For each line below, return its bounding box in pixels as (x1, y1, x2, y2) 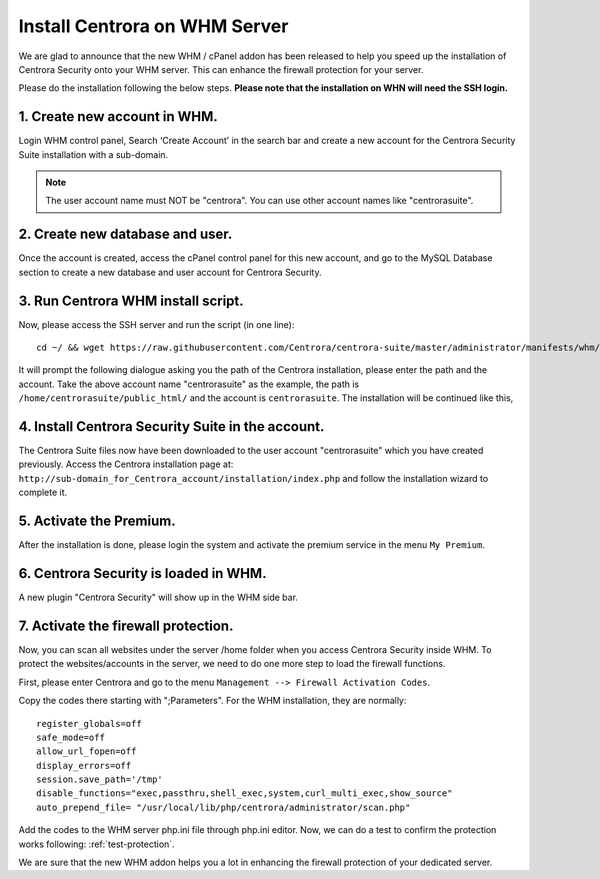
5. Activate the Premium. (18, 513, 176, 530)
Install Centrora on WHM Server (18, 15, 289, 37)
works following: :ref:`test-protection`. (18, 838, 175, 850)
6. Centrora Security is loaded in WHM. (18, 565, 267, 582)
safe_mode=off (36, 731, 105, 743)
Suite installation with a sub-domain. (18, 148, 169, 160)
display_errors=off (36, 760, 132, 771)
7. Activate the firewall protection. (18, 617, 234, 634)
